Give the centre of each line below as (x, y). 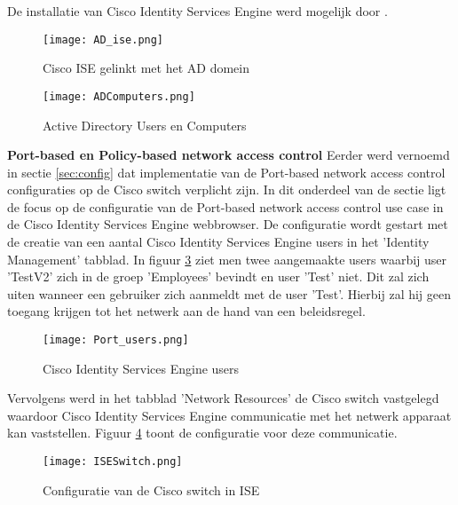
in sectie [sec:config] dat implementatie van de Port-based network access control (226, 172)
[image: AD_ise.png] (103, 39)
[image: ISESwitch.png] (113, 462)
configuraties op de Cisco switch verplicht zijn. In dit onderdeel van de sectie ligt (227, 189)
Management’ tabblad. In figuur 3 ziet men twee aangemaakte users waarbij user (227, 259)
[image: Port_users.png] (116, 340)
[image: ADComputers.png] (119, 96)
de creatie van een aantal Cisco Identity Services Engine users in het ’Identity (218, 242)
